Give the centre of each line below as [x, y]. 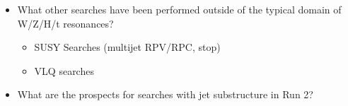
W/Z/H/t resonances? [65, 23]
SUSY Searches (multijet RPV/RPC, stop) [127, 47]
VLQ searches [64, 70]
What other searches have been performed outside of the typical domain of [179, 9]
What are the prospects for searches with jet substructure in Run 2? [165, 94]
